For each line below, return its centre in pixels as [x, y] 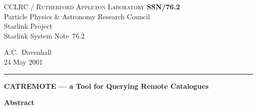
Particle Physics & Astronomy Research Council [77, 16]
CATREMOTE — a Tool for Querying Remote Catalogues [106, 86]
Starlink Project [28, 26]
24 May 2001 [23, 61]
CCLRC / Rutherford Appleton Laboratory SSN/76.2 [92, 6]
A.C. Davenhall [28, 52]
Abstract [19, 102]
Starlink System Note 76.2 [44, 35]
